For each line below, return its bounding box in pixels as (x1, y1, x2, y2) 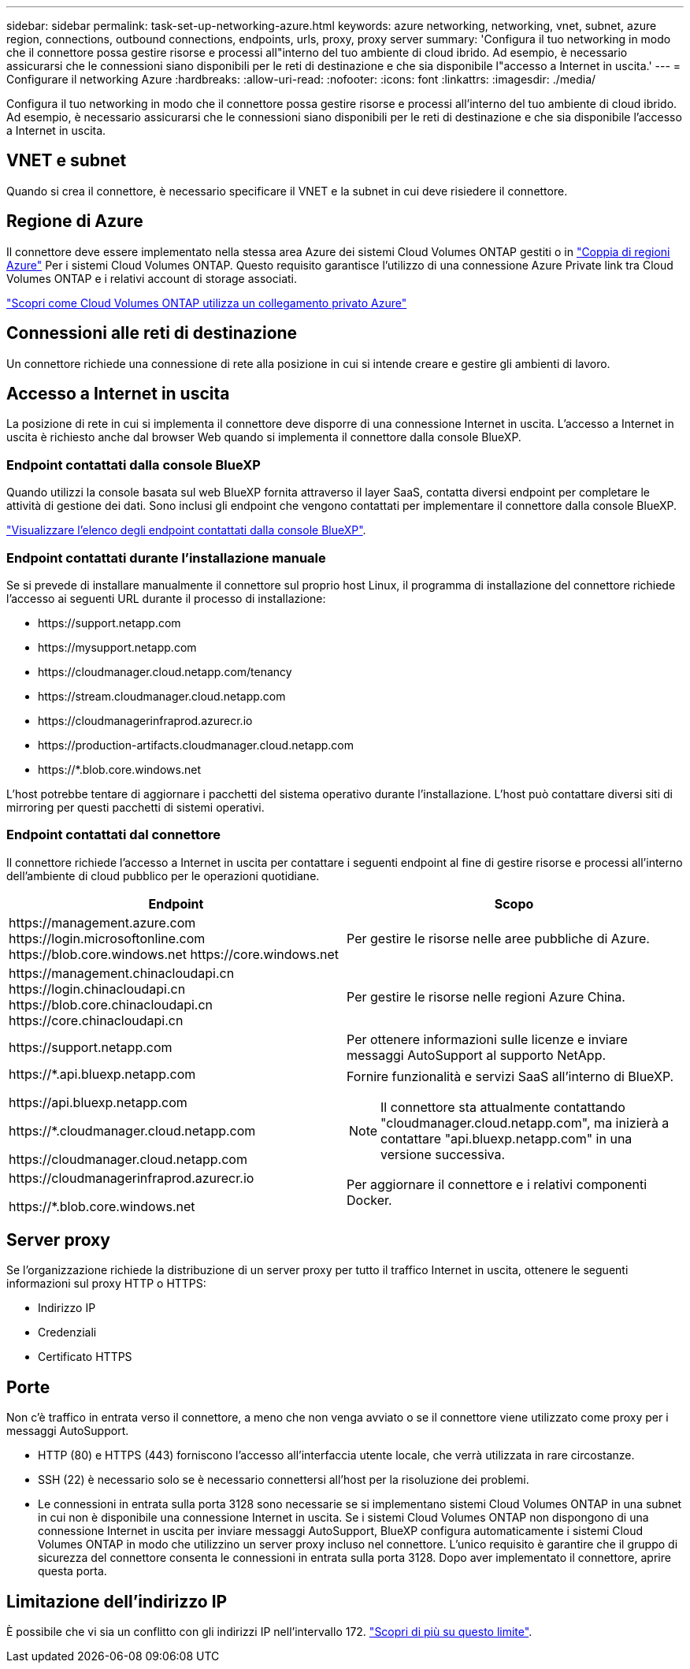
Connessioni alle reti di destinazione (6, 323, 298, 344)
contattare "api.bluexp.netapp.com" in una (380, 1130, 632, 1147)
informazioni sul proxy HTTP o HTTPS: (6, 1277, 206, 1291)
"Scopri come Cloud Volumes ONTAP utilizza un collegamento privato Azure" (6, 296, 407, 310)
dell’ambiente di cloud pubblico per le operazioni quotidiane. (6, 868, 320, 883)
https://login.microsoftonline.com (9, 930, 206, 946)
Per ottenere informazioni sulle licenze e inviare (347, 1031, 628, 1047)
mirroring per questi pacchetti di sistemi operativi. (6, 800, 265, 814)
